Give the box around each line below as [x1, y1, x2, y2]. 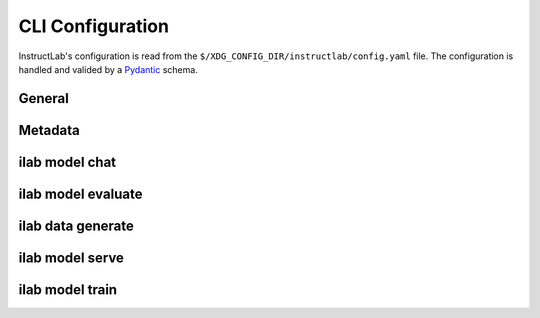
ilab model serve [18, 249, 125, 266]
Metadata [18, 121, 80, 139]
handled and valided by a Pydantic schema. [18, 63, 199, 75]
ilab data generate [18, 217, 134, 234]
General [18, 90, 70, 107]
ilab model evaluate [18, 185, 143, 202]
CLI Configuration [18, 15, 170, 37]
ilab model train [18, 281, 118, 298]
